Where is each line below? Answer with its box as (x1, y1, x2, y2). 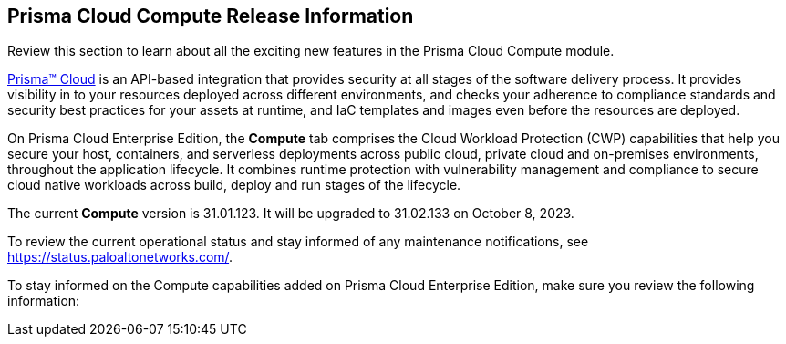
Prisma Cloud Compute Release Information (7, 5, 414, 27)
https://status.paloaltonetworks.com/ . (7, 249, 233, 266)
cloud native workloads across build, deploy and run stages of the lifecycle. (7, 177, 461, 193)
